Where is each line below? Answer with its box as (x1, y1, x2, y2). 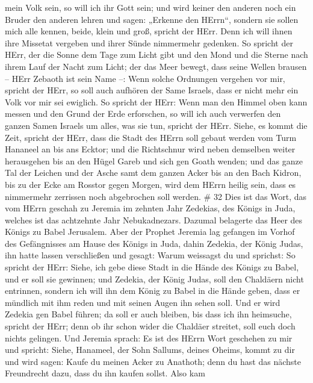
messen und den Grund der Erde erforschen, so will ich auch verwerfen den (5, 107, 281, 120)
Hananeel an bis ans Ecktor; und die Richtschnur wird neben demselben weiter (5, 143, 296, 155)
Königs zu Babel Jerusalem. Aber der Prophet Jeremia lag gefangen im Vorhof (5, 225, 295, 238)
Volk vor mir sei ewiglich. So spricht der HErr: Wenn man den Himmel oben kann (5, 95, 308, 108)
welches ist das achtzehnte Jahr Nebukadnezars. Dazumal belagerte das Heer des (5, 213, 303, 226)
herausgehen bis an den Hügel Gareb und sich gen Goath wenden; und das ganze (5, 154, 303, 167)
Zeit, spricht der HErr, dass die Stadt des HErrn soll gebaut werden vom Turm (5, 131, 297, 143)
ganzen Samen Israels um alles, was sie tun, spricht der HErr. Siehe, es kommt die (5, 119, 308, 131)
